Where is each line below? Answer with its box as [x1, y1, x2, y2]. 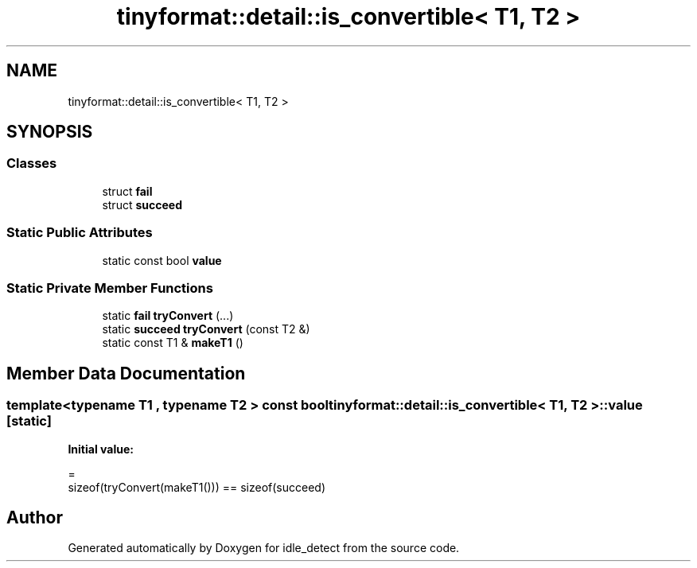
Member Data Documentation [6, 363, 246, 383]
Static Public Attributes [6, 224, 153, 241]
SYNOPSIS [6, 122, 93, 142]
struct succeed [102, 197, 182, 212]
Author [6, 507, 63, 527]
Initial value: [68, 442, 134, 456]
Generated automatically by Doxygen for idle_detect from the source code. [68, 541, 460, 555]
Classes [6, 155, 57, 172]
